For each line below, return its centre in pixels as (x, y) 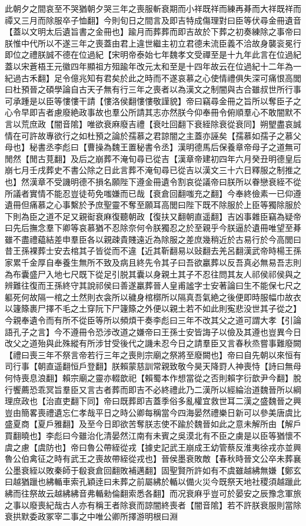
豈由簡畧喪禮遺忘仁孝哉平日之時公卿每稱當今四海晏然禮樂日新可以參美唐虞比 (153, 412)
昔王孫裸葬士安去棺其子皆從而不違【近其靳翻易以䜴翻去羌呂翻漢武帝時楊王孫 (153, 251)
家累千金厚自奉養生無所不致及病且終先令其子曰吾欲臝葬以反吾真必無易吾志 (149, 262)
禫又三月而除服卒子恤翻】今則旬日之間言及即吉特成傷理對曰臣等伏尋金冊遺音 (153, 20)
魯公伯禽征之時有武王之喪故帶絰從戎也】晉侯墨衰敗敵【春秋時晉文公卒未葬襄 (153, 459)
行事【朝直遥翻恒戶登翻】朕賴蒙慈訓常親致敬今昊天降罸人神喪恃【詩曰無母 (157, 366)
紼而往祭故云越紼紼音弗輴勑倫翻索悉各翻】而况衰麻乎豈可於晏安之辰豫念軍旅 (153, 493)
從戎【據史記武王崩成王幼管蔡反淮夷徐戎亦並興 (210, 447)
